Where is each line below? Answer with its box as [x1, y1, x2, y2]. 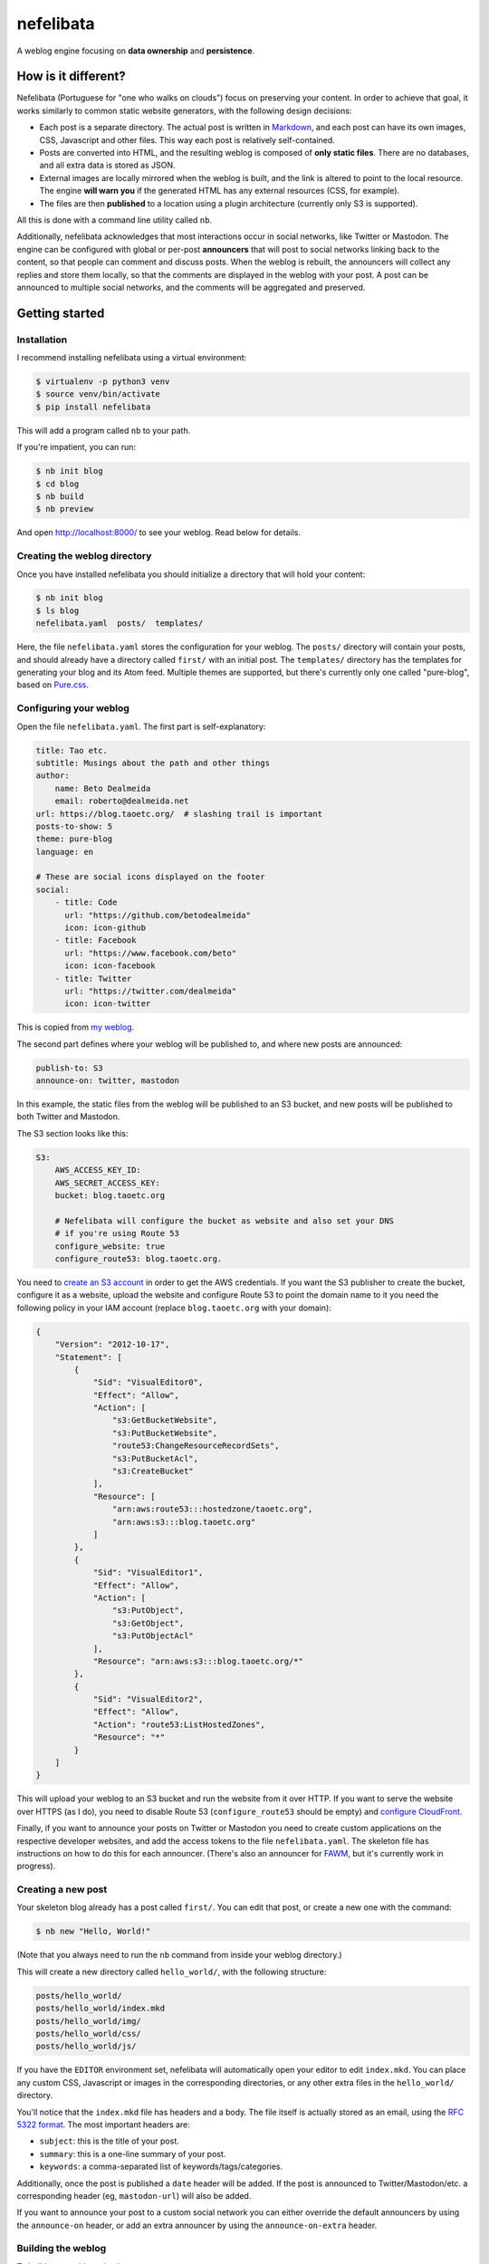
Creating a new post [16, 1884, 108, 1896]
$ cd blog [35, 478, 80, 489]
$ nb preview [35, 504, 94, 514]
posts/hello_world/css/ [35, 2029, 142, 2039]
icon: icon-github [64, 923, 147, 933]
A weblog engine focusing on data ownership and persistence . [16, 45, 255, 56]
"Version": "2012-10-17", [54, 1339, 170, 1349]
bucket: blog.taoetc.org [54, 1191, 166, 1201]
